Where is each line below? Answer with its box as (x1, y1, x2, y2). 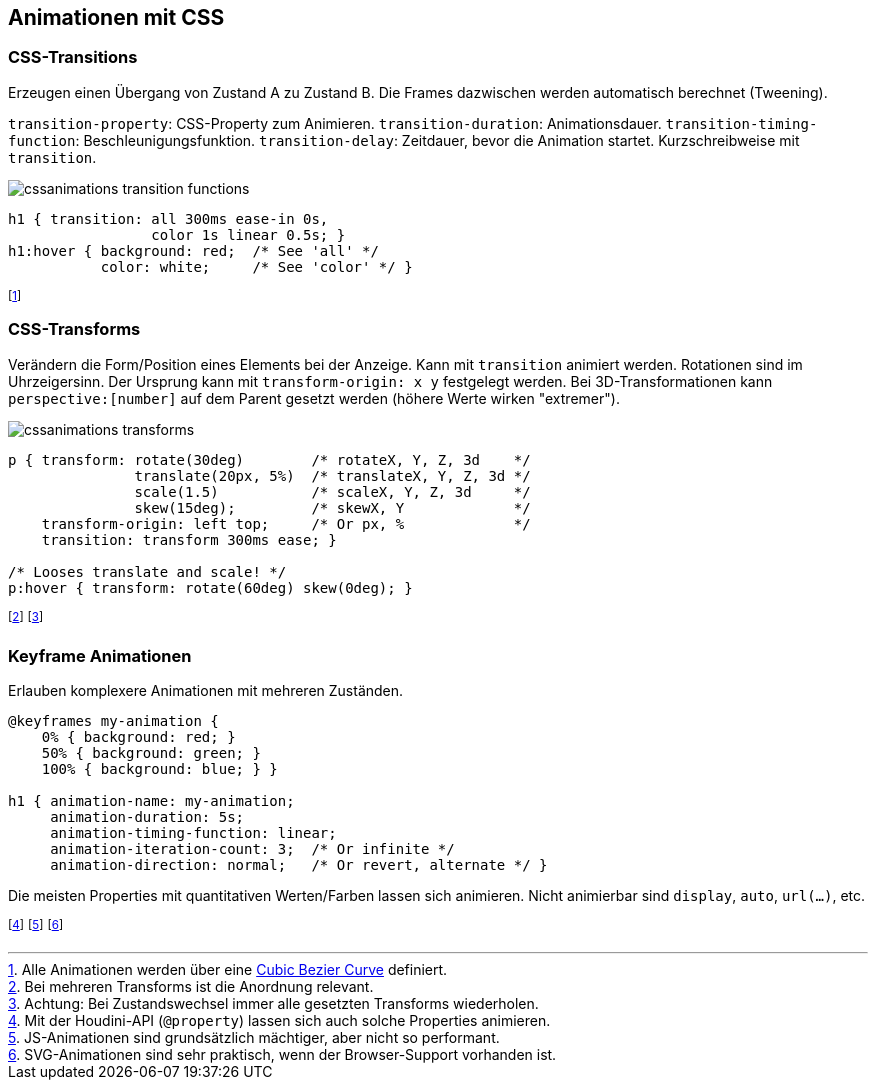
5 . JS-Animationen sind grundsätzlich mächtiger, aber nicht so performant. (8, 1028, 500, 1046)
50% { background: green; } (41, 744, 261, 761)
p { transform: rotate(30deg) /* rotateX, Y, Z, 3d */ (8, 451, 531, 468)
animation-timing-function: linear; (50, 824, 337, 841)
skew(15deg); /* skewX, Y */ (134, 499, 531, 516)
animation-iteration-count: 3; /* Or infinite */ (50, 840, 455, 857)
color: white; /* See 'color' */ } (100, 258, 413, 275)
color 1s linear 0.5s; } (151, 226, 346, 243)
